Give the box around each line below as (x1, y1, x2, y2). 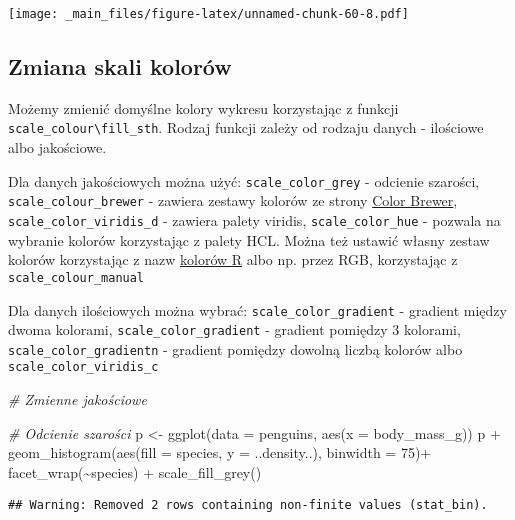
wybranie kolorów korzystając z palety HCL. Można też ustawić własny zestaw (8, 229, 490, 250)
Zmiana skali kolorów (8, 51, 232, 82)
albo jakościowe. (8, 137, 107, 158)
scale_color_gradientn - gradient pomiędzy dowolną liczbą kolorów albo (8, 338, 463, 359)
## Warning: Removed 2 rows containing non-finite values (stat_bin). (8, 497, 488, 512)
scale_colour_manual (8, 270, 145, 285)
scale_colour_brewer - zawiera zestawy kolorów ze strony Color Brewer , (8, 190, 458, 211)
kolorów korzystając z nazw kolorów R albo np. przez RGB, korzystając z (8, 249, 458, 270)
